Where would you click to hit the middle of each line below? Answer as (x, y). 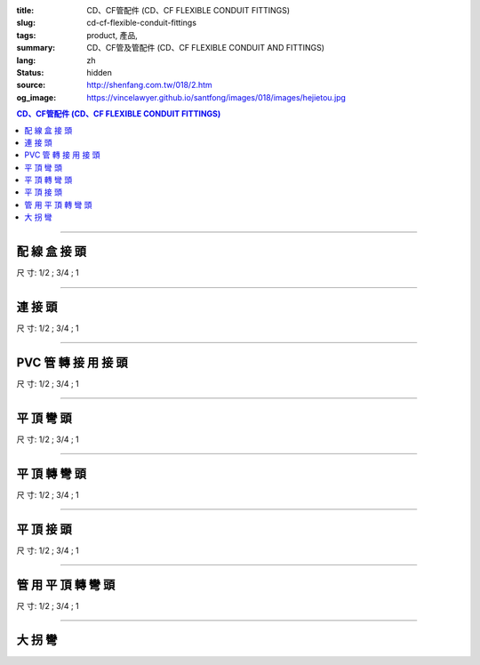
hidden (100, 72)
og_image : (36, 97)
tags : (26, 35)
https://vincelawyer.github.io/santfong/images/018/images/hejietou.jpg (216, 97)
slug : (26, 23)
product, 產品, (112, 35)
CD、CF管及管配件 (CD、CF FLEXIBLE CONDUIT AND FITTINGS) (205, 48)
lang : (26, 60)
